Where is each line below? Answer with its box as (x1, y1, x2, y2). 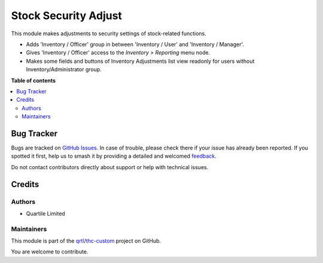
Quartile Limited (26, 210, 65, 217)
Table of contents (11, 77, 56, 84)
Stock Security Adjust (11, 9, 123, 22)
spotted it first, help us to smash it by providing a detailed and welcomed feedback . (11, 152, 217, 160)
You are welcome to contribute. (11, 248, 89, 255)
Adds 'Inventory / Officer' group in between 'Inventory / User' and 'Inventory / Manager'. (26, 41, 245, 48)
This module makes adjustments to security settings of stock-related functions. (11, 30, 206, 37)
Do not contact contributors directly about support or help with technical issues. (11, 163, 209, 170)
